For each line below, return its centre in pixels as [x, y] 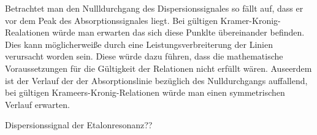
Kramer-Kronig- [250, 20]
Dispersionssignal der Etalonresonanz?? [79, 125]
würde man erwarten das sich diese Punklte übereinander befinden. [178, 32]
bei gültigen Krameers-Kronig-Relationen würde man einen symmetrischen [145, 92]
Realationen [27, 32]
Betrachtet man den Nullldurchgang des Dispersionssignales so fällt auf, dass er [154, 8]
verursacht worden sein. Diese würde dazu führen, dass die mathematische [144, 56]
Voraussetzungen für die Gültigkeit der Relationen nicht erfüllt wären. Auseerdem [158, 68]
